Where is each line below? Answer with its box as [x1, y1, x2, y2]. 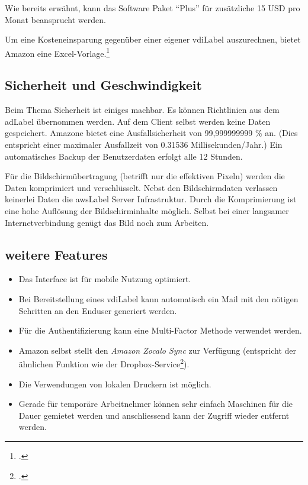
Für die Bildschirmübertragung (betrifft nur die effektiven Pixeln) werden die [5, 170, 285, 182]
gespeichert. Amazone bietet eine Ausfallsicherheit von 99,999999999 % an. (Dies [5, 127, 298, 139]
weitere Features [5, 245, 108, 263]
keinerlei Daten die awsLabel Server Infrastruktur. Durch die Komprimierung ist [5, 193, 297, 205]
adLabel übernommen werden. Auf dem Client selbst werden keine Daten [5, 115, 271, 127]
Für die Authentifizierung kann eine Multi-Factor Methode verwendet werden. [18, 324, 302, 337]
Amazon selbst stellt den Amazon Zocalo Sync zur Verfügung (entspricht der [18, 344, 297, 356]
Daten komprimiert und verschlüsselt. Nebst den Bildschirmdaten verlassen [5, 181, 278, 193]
